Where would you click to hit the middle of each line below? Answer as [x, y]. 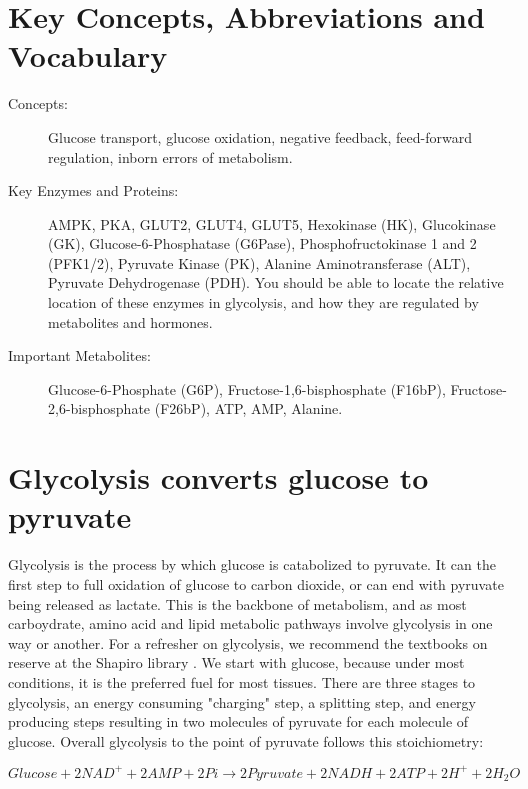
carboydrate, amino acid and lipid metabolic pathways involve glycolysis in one [250, 623]
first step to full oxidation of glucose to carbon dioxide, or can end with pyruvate [256, 583]
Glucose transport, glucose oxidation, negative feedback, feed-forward [260, 136]
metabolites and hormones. [130, 321]
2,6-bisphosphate [99, 408]
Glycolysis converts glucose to [218, 477]
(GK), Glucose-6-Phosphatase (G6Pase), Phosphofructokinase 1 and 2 [262, 243]
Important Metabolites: [79, 355]
